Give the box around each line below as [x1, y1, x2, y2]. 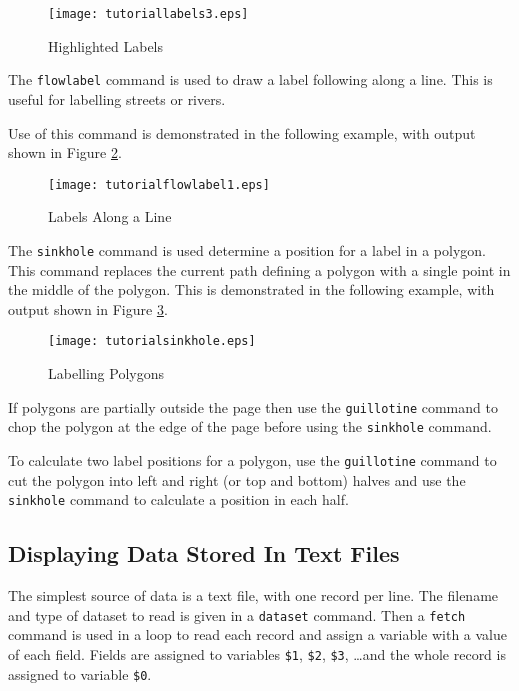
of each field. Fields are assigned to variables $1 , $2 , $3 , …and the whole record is [8, 643, 506, 664]
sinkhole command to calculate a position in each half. [8, 489, 349, 510]
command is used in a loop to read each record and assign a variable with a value [8, 624, 507, 645]
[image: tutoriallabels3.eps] [48, 7, 249, 21]
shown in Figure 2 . [8, 142, 122, 163]
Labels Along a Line [48, 206, 172, 227]
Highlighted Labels [48, 35, 164, 56]
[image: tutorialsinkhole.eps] [48, 334, 256, 349]
